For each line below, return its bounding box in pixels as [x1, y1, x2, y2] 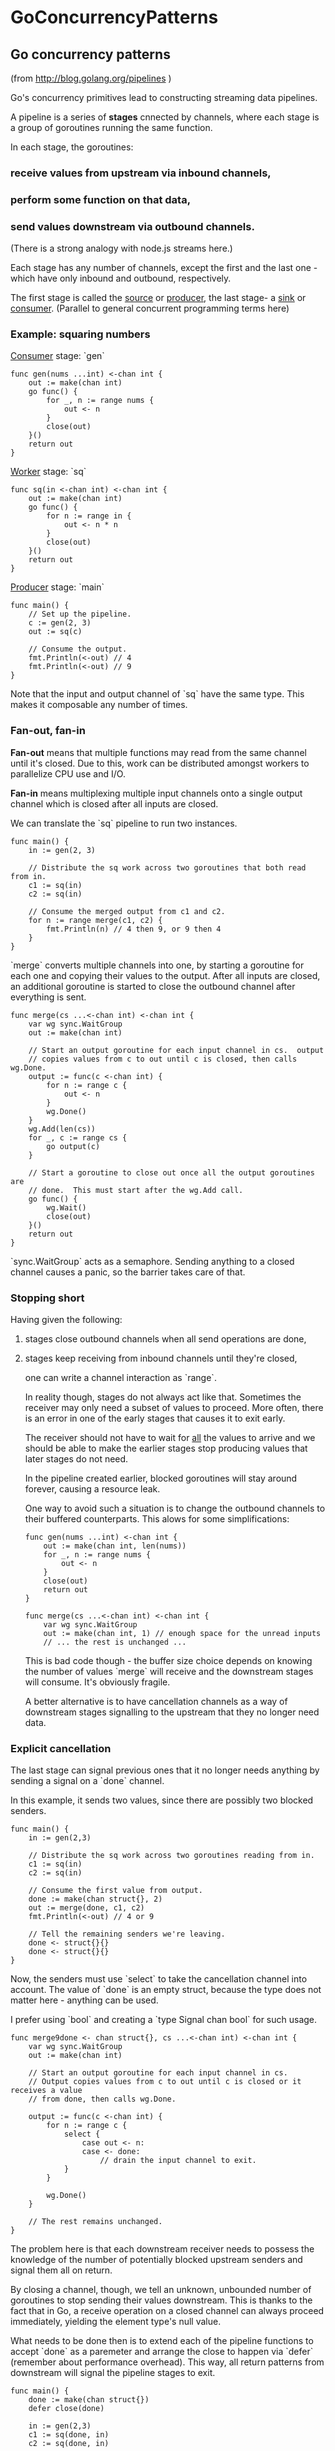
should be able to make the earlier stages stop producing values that [24, 1442, 308, 1455]
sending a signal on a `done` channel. [10, 1775, 165, 1787]
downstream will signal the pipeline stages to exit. [10, 2367, 216, 2379]
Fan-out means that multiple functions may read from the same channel [10, 746, 307, 758]
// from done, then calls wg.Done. [28, 2094, 177, 2105]
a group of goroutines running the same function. [10, 122, 213, 133]
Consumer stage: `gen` [10, 350, 105, 362]
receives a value [10, 2086, 83, 2096]
